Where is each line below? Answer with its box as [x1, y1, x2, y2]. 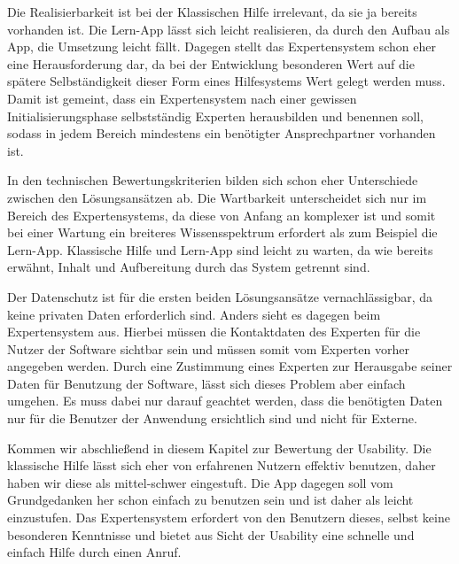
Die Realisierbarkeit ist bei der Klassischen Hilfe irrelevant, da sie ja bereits [7, 3, 417, 20]
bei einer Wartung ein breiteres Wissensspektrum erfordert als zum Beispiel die [7, 223, 438, 242]
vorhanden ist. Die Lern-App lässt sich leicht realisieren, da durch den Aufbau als [7, 19, 450, 38]
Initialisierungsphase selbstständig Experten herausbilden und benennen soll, [7, 106, 424, 125]
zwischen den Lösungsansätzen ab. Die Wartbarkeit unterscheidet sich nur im [7, 188, 427, 206]
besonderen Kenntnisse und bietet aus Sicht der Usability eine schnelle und [7, 525, 415, 544]
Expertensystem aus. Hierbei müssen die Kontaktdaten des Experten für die [7, 322, 421, 341]
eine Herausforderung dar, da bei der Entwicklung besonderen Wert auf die [7, 54, 415, 73]
